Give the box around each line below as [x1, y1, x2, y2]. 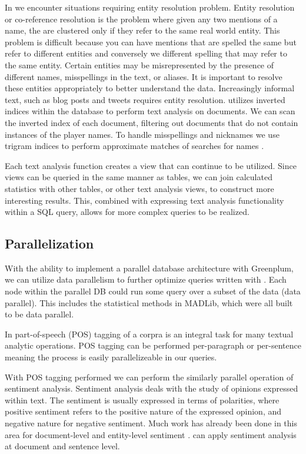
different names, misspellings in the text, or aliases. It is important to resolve [5, 70, 282, 82]
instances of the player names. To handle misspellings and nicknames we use [5, 128, 280, 140]
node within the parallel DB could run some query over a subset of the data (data [5, 285, 301, 297]
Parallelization [5, 234, 94, 253]
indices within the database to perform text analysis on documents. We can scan [5, 105, 295, 117]
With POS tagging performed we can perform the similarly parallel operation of [5, 370, 294, 383]
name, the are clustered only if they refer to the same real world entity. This [5, 24, 280, 37]
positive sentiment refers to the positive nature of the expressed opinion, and [5, 405, 282, 417]
